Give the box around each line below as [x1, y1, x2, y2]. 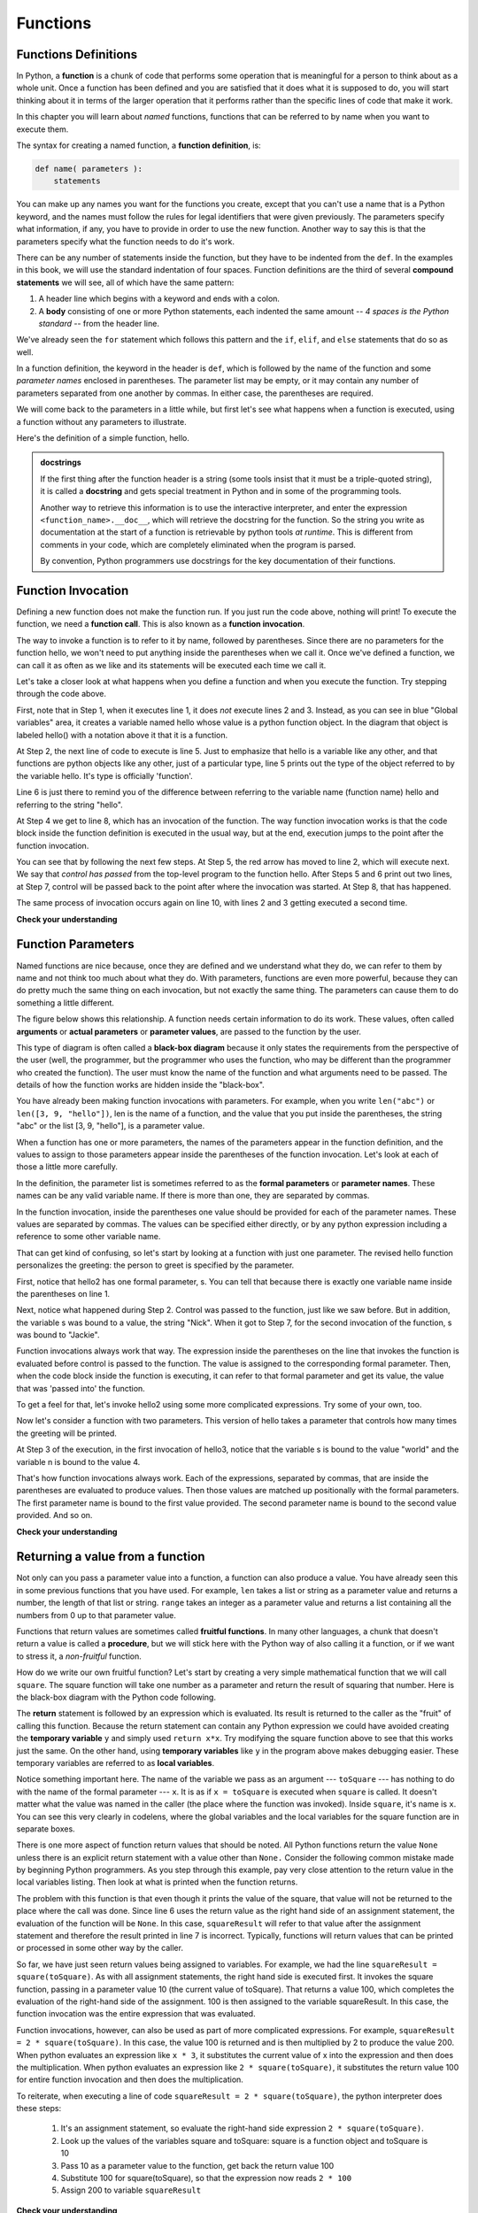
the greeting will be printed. [16, 1428, 117, 1438]
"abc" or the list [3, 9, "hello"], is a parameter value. [16, 1121, 205, 1131]
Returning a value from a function [16, 1549, 205, 1564]
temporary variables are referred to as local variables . [16, 1757, 215, 1768]
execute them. [16, 124, 69, 135]
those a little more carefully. [16, 1161, 119, 1172]
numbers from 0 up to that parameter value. [16, 1609, 176, 1620]
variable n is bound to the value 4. [16, 1456, 141, 1467]
